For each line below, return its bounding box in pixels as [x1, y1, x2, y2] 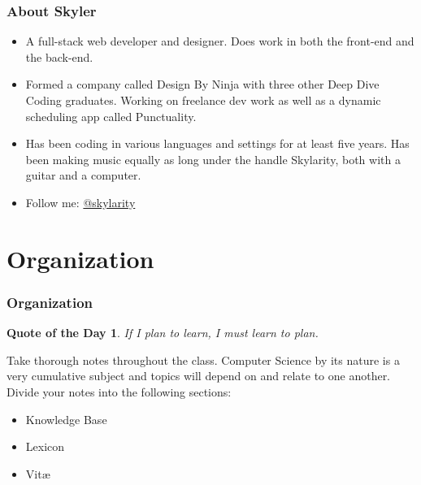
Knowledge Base [25, 410, 107, 427]
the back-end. [25, 48, 93, 65]
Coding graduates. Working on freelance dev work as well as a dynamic [25, 92, 381, 108]
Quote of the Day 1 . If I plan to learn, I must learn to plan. [7, 324, 319, 341]
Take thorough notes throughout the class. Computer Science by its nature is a [7, 351, 400, 368]
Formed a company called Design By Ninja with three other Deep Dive [25, 76, 380, 93]
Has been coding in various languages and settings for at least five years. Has [25, 135, 410, 152]
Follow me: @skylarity [25, 193, 136, 210]
